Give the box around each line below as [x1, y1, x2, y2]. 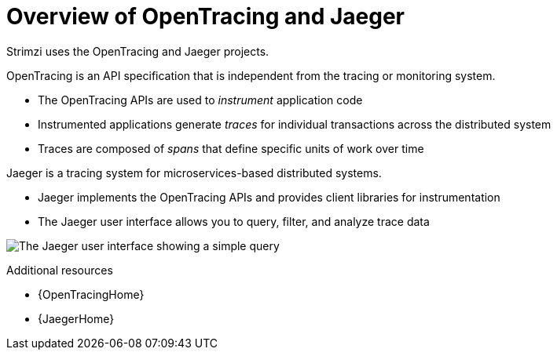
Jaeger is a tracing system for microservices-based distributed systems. [6, 165, 382, 180]
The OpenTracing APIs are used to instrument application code [38, 93, 363, 107]
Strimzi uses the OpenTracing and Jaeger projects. [6, 44, 269, 58]
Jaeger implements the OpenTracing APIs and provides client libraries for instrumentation [38, 190, 500, 204]
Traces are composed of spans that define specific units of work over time [38, 141, 424, 155]
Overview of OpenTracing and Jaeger [6, 3, 405, 30]
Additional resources [6, 263, 113, 277]
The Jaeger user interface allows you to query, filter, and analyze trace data [38, 214, 430, 228]
